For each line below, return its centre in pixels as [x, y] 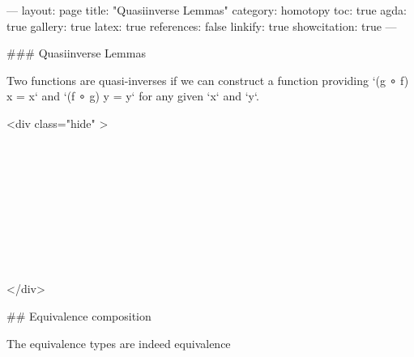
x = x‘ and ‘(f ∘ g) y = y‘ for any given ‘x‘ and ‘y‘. [133, 96]
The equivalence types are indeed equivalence [119, 343]
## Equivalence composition [79, 315]
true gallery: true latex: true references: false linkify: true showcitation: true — [202, 25]
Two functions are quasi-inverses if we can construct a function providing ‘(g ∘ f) [208, 80]
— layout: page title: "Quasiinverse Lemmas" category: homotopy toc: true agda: [207, 10]
